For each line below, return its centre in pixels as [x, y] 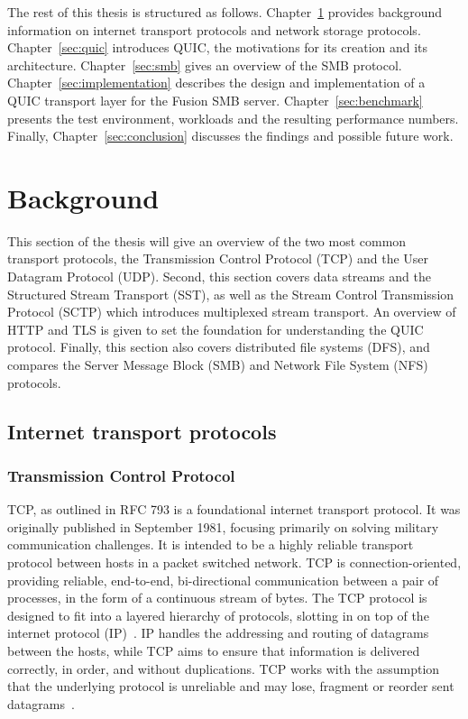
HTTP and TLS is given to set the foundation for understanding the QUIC [216, 329]
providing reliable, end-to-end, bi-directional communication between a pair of [223, 580]
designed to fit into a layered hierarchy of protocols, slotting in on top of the [218, 615]
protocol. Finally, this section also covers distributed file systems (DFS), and [219, 347]
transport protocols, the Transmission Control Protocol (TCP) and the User [218, 258]
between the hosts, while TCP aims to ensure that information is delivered [214, 650]
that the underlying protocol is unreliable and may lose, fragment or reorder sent [231, 686]
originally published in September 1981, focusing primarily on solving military [223, 526]
